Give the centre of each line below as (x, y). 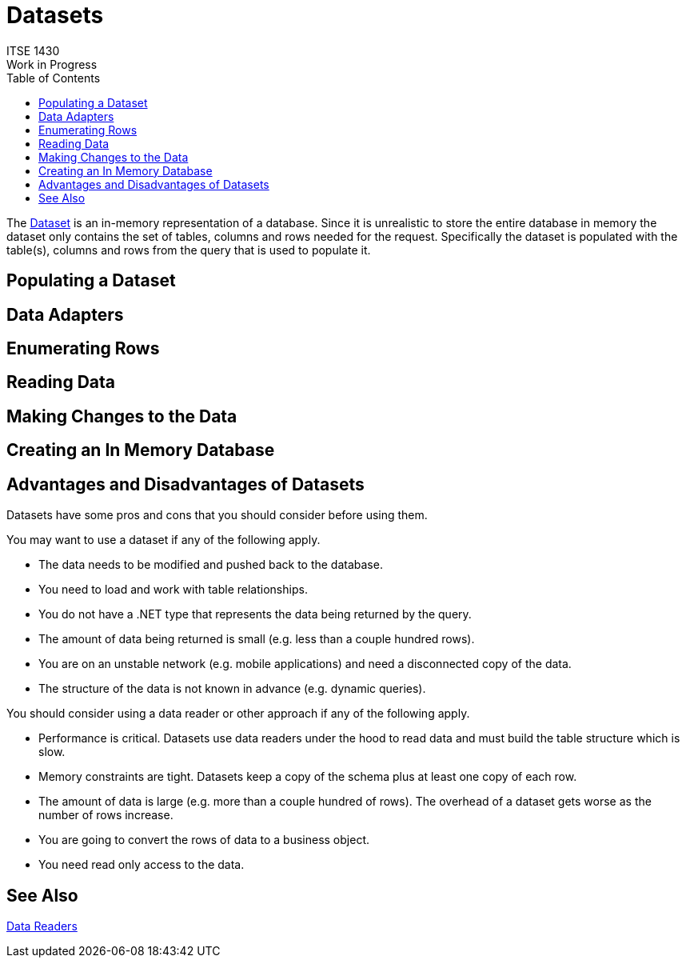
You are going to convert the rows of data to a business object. (204, 840)
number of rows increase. (106, 815)
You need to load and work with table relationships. (173, 590)
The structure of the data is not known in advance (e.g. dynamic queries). (232, 689)
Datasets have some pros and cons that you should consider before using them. (217, 515)
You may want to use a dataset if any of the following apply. (164, 540)
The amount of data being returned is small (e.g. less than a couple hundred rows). (257, 639)
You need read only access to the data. (142, 865)
